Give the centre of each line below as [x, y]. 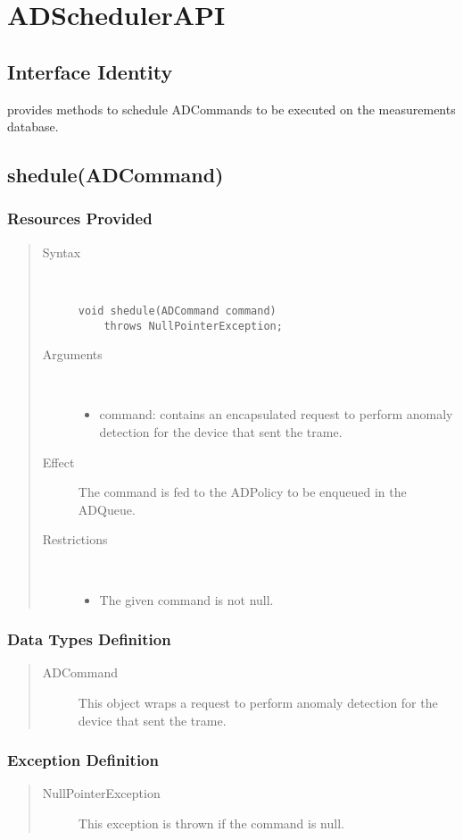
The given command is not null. [186, 599]
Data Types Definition [89, 639]
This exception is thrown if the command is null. [211, 823]
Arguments [72, 354]
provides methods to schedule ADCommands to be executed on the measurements [231, 109]
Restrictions [75, 539]
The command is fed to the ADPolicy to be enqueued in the [242, 492]
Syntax [62, 252]
